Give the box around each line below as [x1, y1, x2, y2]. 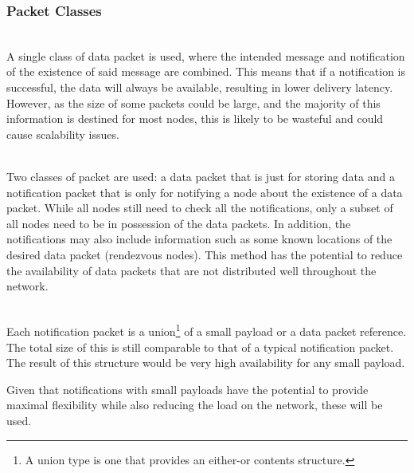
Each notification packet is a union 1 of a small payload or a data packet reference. [6, 321, 407, 339]
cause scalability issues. [6, 125, 119, 142]
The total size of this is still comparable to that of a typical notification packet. [6, 338, 394, 355]
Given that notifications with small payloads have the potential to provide [6, 380, 369, 397]
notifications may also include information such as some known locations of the [6, 231, 393, 247]
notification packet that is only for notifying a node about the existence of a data [6, 183, 403, 200]
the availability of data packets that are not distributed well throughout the [6, 262, 377, 278]
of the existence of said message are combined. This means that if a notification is [6, 63, 406, 80]
